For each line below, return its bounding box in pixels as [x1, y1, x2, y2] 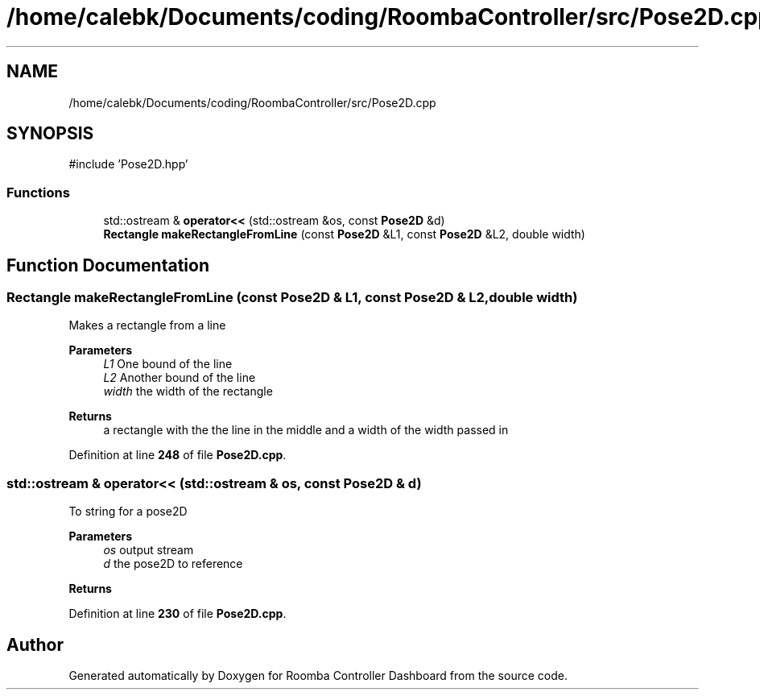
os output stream [103, 543, 194, 557]
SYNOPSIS [6, 123, 94, 144]
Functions [6, 184, 70, 201]
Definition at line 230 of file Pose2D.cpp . [68, 607, 287, 621]
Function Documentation [6, 255, 209, 275]
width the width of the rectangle [103, 384, 273, 399]
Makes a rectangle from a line [68, 318, 226, 333]
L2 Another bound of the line [103, 371, 256, 385]
